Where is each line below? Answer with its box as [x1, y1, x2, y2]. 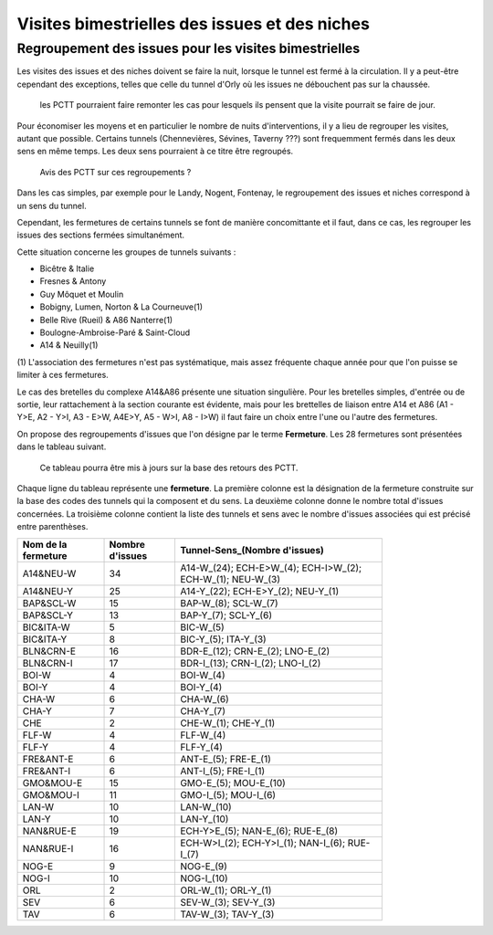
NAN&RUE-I [22, 842, 74, 855]
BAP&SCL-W [22, 596, 77, 609]
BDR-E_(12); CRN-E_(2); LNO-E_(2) [179, 645, 330, 657]
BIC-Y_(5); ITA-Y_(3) [179, 633, 267, 646]
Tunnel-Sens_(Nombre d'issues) [179, 543, 324, 556]
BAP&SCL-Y [22, 608, 73, 621]
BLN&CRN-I [22, 657, 73, 669]
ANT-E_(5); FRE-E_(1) [179, 752, 271, 765]
